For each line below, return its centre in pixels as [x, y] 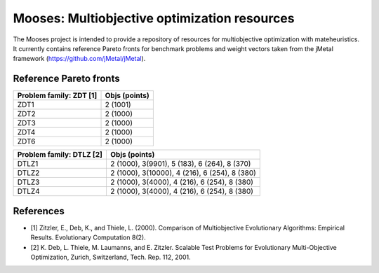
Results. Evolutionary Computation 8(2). [88, 237]
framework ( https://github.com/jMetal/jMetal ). [79, 59]
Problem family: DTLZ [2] [60, 155]
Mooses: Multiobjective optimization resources [154, 18]
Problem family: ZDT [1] [57, 96]
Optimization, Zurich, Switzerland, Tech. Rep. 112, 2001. [111, 257]
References [39, 211]
